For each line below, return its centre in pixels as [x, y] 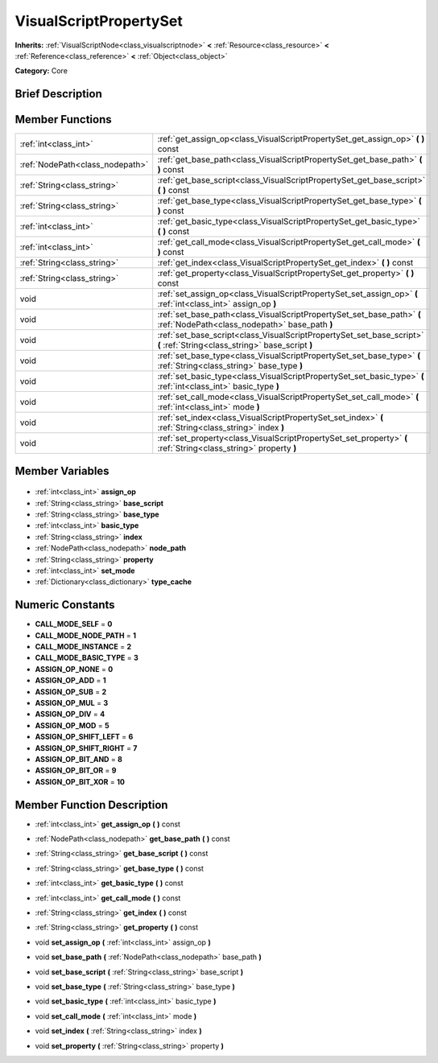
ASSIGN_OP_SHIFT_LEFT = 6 [84, 737]
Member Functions [63, 119]
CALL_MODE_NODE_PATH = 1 [86, 635]
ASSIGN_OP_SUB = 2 [71, 691]
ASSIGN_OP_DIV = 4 [70, 714]
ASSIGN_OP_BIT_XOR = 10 [80, 781]
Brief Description [58, 94]
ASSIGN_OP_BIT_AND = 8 [79, 759]
